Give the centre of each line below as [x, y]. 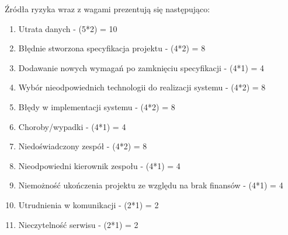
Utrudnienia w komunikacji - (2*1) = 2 [89, 204]
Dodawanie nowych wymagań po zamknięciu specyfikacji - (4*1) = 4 [141, 67]
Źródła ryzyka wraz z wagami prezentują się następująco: [107, 9]
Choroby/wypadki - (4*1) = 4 [72, 126]
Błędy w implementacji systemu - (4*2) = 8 [97, 106]
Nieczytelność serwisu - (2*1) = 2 [78, 224]
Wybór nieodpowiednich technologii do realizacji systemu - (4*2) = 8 [142, 87]
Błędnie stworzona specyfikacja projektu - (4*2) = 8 [112, 48]
